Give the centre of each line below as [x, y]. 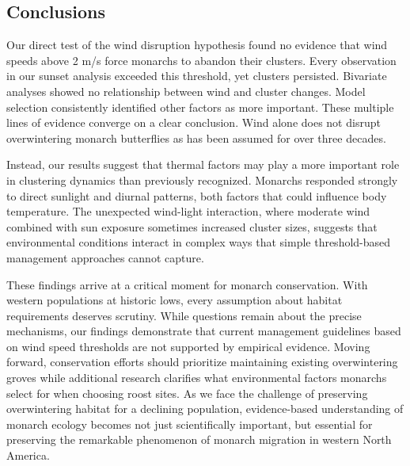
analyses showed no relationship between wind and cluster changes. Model [186, 91]
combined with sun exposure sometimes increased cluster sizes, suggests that [192, 226]
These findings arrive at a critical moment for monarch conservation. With [187, 284]
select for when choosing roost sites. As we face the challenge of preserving [187, 393]
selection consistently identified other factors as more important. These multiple [200, 107]
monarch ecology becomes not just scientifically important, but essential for [190, 424]
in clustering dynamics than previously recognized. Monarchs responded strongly [202, 180]
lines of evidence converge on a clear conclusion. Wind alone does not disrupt [194, 122]
